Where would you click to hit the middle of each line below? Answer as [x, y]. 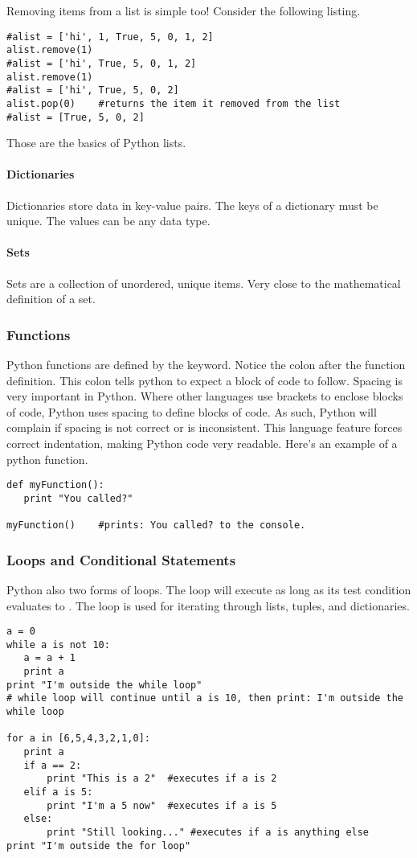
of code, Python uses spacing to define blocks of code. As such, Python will [192, 411]
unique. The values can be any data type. [108, 221]
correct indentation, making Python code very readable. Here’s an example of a [202, 443]
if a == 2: [53, 765]
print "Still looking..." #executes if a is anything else [208, 832]
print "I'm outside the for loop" [99, 846]
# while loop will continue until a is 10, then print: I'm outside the [205, 698]
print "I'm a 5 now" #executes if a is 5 [162, 805]
